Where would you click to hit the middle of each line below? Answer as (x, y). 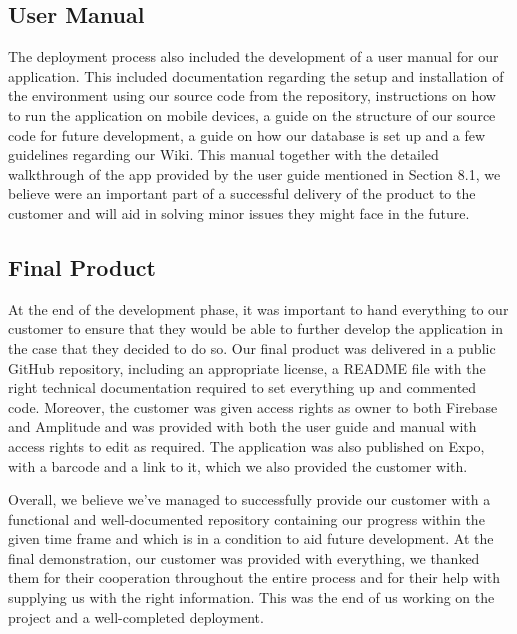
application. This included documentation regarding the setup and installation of (256, 75)
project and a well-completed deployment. (136, 616)
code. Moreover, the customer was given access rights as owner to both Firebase (253, 406)
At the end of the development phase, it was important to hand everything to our (258, 308)
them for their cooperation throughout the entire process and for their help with (254, 577)
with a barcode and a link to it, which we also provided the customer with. (238, 465)
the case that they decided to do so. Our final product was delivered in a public (252, 347)
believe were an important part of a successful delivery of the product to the (242, 193)
